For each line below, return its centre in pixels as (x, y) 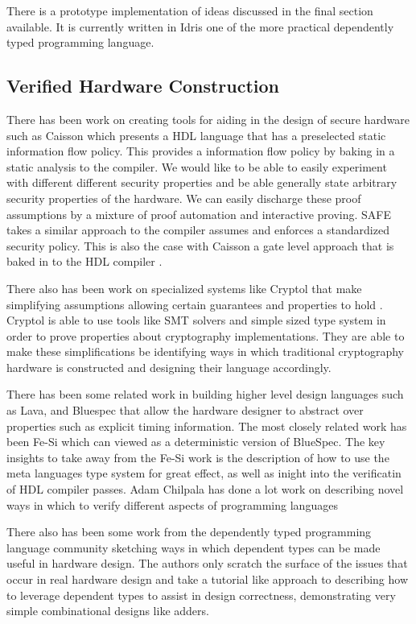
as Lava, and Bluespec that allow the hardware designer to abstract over (185, 410)
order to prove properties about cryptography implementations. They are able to (206, 335)
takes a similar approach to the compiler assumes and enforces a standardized (198, 230)
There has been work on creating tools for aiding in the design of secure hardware (208, 119)
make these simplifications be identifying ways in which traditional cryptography (205, 351)
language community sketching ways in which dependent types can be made (194, 547)
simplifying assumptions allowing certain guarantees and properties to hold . (195, 304)
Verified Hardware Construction (143, 86)
